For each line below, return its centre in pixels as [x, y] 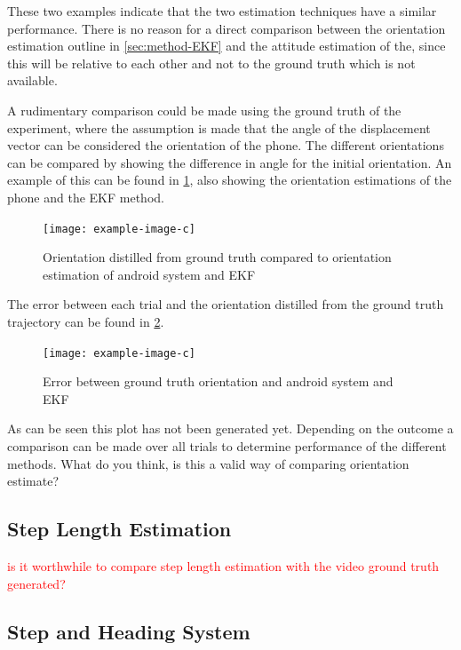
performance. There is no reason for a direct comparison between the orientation [227, 28]
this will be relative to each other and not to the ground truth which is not [211, 63]
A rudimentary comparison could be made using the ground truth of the [204, 110]
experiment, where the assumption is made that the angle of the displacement [219, 127]
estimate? [33, 481]
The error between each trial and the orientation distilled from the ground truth [226, 304]
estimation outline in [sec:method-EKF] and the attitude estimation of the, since [227, 46]
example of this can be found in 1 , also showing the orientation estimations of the [230, 180]
